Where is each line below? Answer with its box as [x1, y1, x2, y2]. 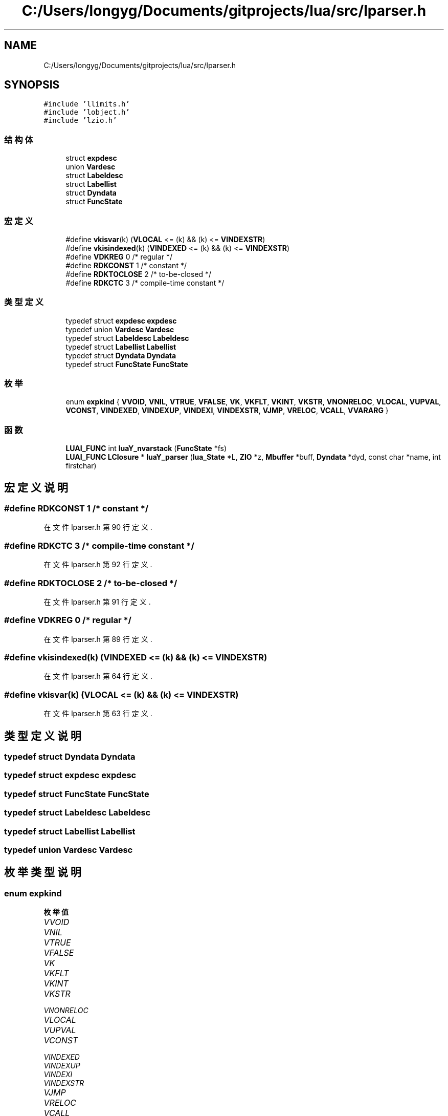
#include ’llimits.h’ [43, 100, 130, 109]
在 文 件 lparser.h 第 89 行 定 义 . [43, 634, 152, 643]
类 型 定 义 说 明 [4, 729, 81, 742]
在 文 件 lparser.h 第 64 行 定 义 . [43, 672, 153, 681]
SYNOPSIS [4, 78, 60, 92]
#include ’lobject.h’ [43, 108, 130, 117]
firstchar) [65, 461, 97, 470]
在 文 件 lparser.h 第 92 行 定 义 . [43, 560, 152, 569]
